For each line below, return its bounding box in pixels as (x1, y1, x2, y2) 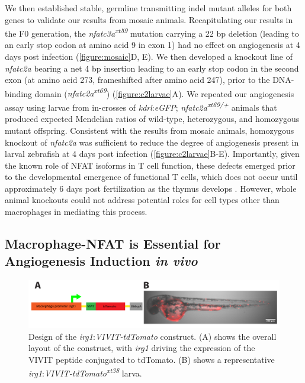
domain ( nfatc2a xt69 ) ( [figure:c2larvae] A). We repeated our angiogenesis (34, 85, 294, 99)
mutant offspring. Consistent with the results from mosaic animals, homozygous (5, 124, 294, 136)
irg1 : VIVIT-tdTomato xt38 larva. (28, 365, 142, 379)
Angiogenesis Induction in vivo (5, 252, 198, 270)
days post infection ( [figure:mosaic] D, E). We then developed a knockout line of (5, 50, 293, 63)
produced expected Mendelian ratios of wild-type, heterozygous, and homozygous (5, 112, 300, 125)
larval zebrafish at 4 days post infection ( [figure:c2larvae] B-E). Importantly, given (5, 147, 300, 160)
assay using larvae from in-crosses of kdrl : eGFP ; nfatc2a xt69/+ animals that (5, 99, 277, 113)
